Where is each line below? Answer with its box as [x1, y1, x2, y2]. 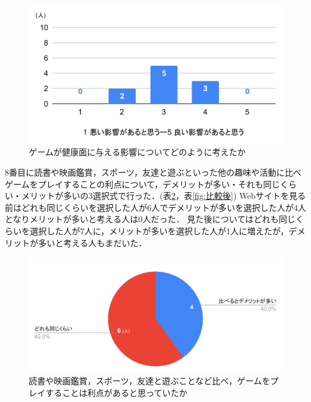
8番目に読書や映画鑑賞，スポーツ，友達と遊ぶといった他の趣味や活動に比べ [5, 166, 302, 179]
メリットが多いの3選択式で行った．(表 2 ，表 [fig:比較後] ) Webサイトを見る [21, 189, 306, 202]
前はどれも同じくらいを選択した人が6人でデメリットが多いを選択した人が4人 [5, 201, 306, 213]
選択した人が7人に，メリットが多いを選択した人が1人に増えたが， [29, 225, 289, 237]
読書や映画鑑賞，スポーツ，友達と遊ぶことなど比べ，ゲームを [29, 374, 270, 386]
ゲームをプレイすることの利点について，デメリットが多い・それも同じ [5, 177, 280, 190]
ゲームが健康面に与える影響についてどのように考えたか [29, 146, 246, 158]
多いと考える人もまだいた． [38, 236, 147, 249]
